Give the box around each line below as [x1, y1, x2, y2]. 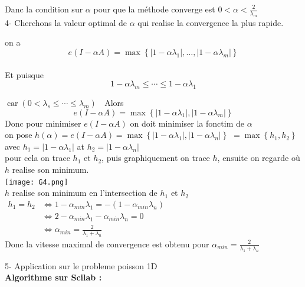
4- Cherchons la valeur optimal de [5, 16, 127, 28]
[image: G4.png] [5, 178, 68, 186]
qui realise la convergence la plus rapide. [137, 16, 284, 28]
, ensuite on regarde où [217, 151, 300, 164]
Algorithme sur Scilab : [5, 271, 102, 283]
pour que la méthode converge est [93, 3, 215, 15]
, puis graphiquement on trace [101, 151, 210, 164]
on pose [5, 128, 32, 141]
